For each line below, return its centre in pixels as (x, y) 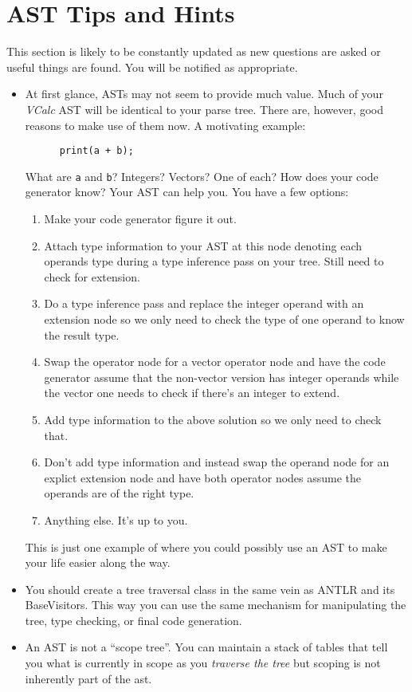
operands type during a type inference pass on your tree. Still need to (214, 261)
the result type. (82, 334)
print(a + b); (96, 151)
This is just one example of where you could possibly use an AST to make (206, 547)
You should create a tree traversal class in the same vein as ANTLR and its (210, 589)
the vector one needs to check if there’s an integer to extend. (192, 393)
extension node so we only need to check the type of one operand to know (224, 318)
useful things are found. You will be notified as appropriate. (152, 67)
